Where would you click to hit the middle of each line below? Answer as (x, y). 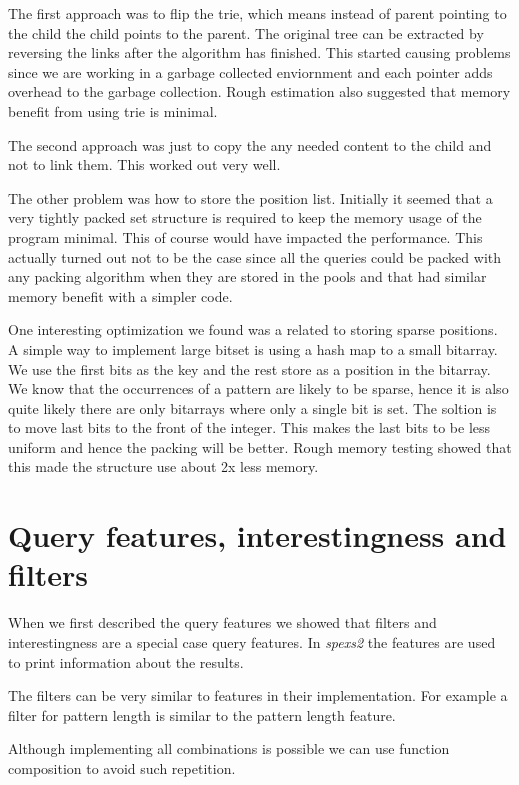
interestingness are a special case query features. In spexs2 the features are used (252, 641)
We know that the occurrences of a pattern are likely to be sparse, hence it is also (258, 388)
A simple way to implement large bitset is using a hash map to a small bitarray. (253, 348)
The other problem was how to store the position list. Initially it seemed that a (250, 197)
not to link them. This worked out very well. (144, 164)
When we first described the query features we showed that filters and (222, 622)
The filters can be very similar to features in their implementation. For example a (258, 695)
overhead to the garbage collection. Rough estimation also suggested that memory (259, 91)
